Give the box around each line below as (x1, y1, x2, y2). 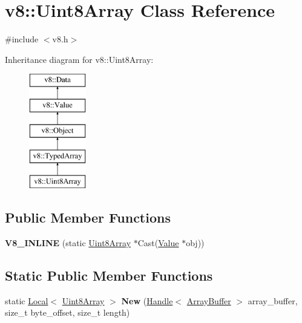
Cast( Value (137, 237, 179, 249)
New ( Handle (121, 294, 173, 307)
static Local (5, 294, 48, 307)
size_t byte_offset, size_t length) (5, 306, 130, 319)
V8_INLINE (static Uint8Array (5, 237, 131, 249)
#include (5, 33, 39, 45)
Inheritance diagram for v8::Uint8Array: (5, 53, 154, 65)
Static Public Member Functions (5, 266, 213, 285)
